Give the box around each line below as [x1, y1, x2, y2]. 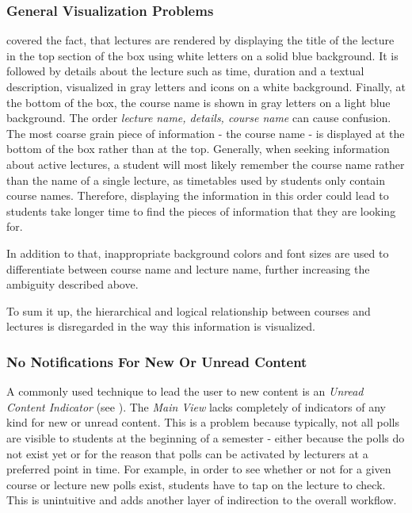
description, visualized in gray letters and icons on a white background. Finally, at [6, 78, 406, 94]
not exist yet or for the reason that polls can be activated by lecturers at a [6, 445, 368, 461]
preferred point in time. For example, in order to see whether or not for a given [6, 461, 391, 477]
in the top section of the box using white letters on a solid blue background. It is [6, 47, 399, 63]
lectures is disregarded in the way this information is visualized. [6, 318, 315, 335]
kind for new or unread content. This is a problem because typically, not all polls [6, 414, 399, 431]
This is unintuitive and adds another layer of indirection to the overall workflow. [6, 492, 397, 508]
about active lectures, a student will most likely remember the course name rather [6, 155, 405, 172]
